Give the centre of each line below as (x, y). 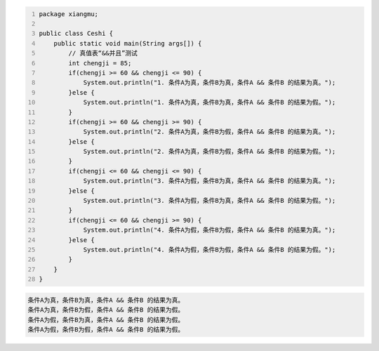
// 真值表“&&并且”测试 (103, 53)
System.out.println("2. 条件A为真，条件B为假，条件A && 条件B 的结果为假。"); (210, 152)
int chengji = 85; (100, 63)
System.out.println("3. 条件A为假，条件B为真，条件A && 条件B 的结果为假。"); (210, 201)
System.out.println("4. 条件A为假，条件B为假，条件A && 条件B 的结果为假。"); (210, 250)
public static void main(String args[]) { (128, 43)
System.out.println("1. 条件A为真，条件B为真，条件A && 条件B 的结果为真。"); (210, 83)
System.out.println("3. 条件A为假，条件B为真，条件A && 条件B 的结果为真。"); (210, 181)
